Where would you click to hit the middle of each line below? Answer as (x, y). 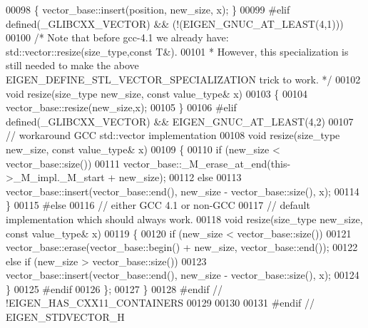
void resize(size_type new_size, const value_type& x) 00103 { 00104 (157, 93)
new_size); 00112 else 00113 (180, 177)
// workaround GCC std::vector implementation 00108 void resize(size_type (173, 135)
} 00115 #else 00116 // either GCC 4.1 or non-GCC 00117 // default (158, 205)
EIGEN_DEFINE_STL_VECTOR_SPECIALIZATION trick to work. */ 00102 (183, 79)
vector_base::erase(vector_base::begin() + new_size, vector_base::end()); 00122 (182, 247)
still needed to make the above (72, 65)
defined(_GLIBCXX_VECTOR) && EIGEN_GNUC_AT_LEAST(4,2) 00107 (180, 121)
